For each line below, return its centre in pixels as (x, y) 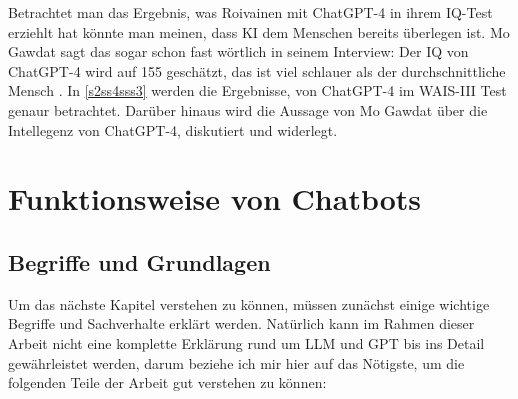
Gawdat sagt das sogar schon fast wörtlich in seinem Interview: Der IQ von (238, 51)
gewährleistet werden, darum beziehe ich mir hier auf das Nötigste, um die (236, 362)
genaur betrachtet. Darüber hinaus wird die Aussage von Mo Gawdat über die (248, 109)
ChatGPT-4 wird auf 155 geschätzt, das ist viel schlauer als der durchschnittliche (257, 70)
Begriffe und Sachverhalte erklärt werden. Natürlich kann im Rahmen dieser (241, 323)
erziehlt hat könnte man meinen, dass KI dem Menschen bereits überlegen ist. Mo (259, 31)
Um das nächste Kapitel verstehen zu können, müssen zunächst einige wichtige (249, 303)
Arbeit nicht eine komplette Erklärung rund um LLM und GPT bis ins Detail (246, 342)
